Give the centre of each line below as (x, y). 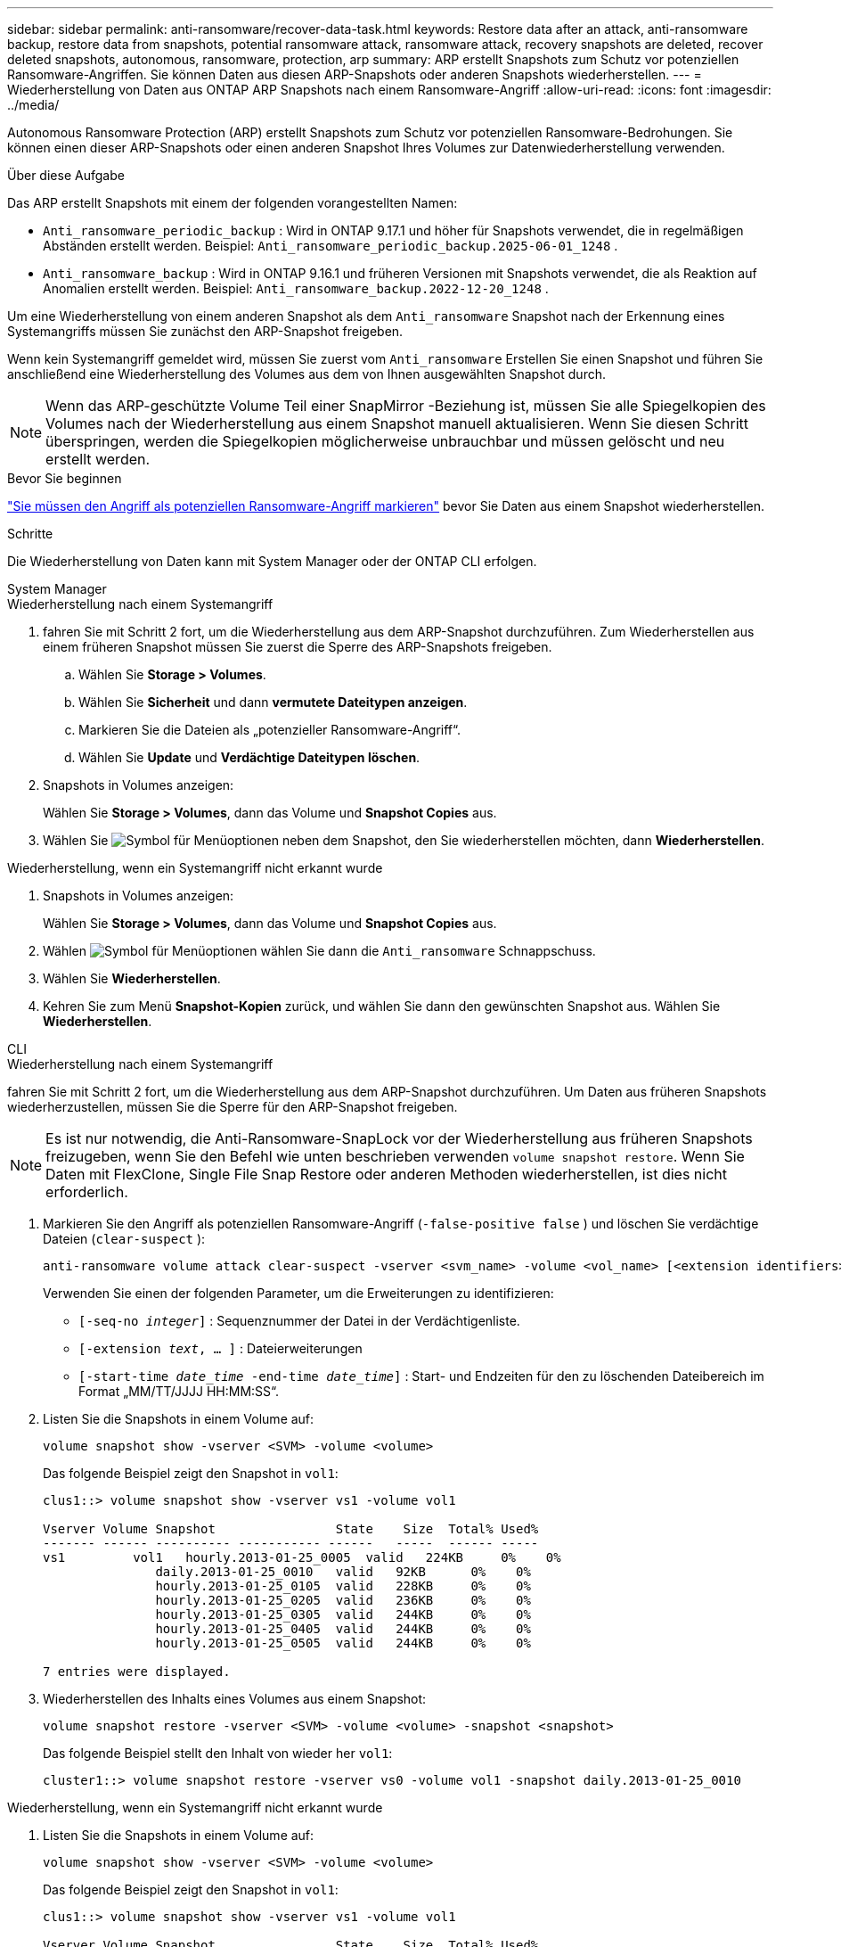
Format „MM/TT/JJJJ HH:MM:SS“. (179, 1391)
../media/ (33, 105)
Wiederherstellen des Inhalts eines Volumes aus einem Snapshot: (235, 1699)
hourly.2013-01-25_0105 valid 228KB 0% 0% (343, 1586)
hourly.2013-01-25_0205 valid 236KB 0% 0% (343, 1600)
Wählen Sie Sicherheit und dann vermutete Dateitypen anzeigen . (273, 702)
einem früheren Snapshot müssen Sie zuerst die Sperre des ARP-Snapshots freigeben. (298, 647)
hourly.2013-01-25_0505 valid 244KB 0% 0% (343, 1643)
